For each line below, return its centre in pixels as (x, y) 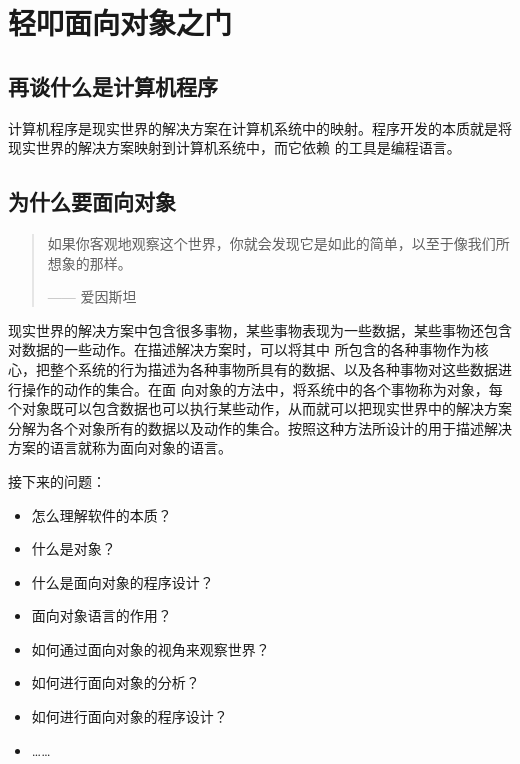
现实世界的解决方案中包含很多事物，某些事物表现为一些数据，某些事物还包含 (260, 329)
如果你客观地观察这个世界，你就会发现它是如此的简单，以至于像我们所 (278, 242)
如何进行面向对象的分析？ (115, 682)
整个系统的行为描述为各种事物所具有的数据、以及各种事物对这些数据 (273, 368)
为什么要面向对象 (92, 201)
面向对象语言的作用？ (101, 615)
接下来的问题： (57, 480)
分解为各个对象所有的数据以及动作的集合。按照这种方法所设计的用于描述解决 (260, 427)
